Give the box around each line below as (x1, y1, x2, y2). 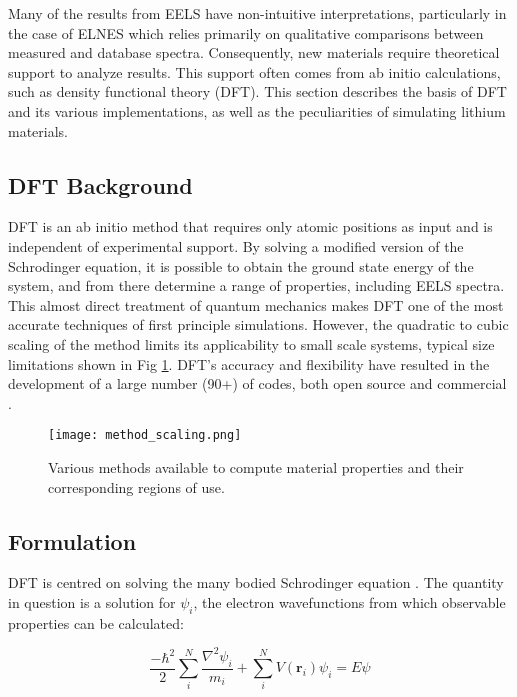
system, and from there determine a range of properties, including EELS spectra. (8, 275, 505, 296)
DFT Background (8, 169, 193, 200)
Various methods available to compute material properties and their (48, 456, 464, 477)
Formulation (8, 525, 137, 556)
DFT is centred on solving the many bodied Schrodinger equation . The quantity (8, 572, 504, 593)
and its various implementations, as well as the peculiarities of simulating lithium (8, 100, 506, 121)
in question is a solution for (8, 591, 176, 612)
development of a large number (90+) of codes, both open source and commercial (8, 373, 507, 394)
